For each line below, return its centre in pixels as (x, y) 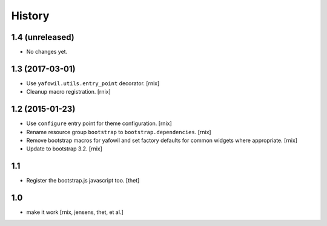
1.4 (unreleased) (43, 37)
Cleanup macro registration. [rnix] (69, 92)
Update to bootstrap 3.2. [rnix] (64, 149)
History (30, 16)
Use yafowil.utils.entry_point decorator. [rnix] (93, 83)
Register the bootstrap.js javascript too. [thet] (83, 181)
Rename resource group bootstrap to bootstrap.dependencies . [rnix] (119, 132)
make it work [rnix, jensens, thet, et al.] (75, 212)
